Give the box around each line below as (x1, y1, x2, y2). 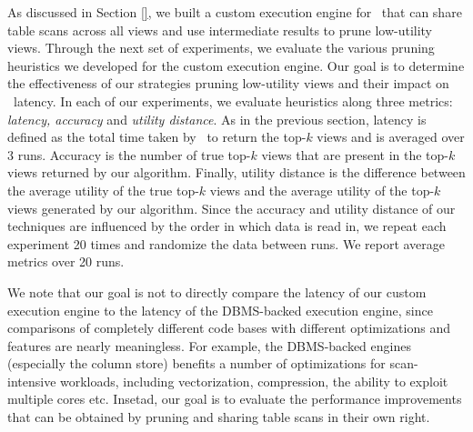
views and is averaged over (317, 127, 465, 146)
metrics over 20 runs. (7, 252, 125, 271)
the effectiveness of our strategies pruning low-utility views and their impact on (7, 74, 449, 93)
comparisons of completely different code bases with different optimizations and (7, 318, 450, 337)
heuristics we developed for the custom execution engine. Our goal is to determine (7, 55, 465, 75)
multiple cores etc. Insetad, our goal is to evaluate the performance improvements (7, 389, 462, 408)
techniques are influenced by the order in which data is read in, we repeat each (7, 216, 447, 236)
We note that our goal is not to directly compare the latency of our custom (7, 282, 427, 301)
